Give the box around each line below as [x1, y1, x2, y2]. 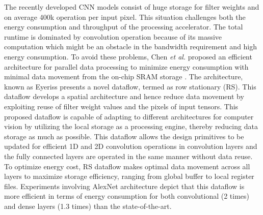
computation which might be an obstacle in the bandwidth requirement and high [4, 41, 257, 52]
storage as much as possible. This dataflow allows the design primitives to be [4, 131, 244, 141]
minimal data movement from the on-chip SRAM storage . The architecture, [4, 71, 243, 82]
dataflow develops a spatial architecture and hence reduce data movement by [4, 91, 244, 102]
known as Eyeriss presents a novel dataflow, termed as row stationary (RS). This [4, 81, 256, 91]
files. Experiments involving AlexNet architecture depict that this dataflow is [4, 180, 245, 191]
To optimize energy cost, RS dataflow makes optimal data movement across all [4, 161, 250, 171]
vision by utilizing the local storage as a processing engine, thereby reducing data [4, 121, 258, 132]
